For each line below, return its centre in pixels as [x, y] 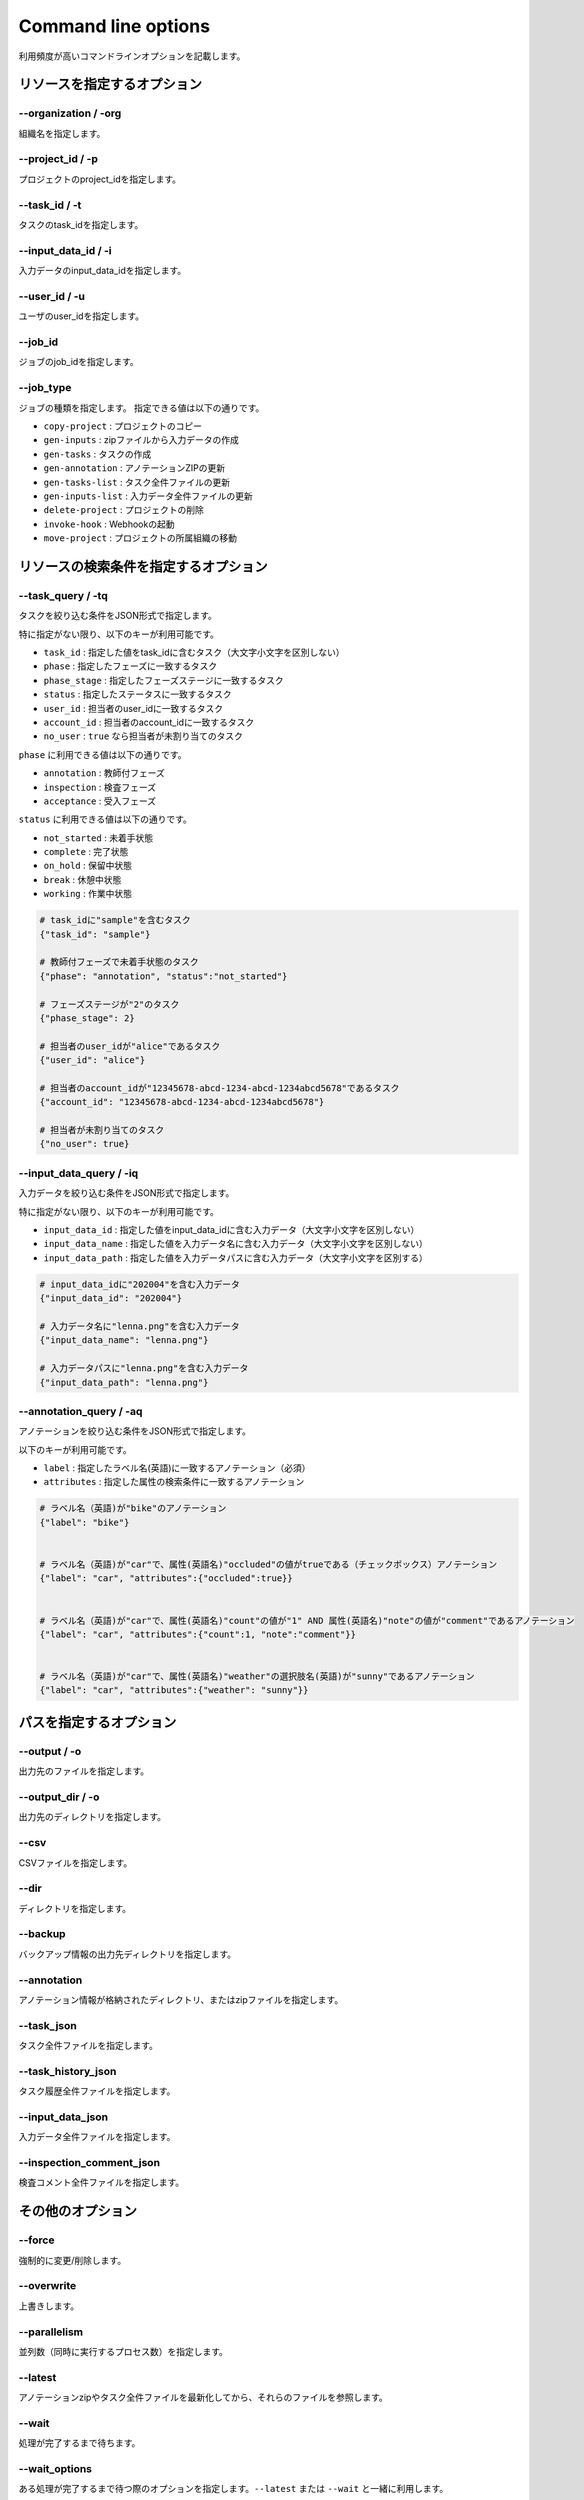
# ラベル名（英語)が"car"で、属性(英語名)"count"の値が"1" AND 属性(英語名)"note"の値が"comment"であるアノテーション [307, 1620]
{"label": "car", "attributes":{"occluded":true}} [166, 1578]
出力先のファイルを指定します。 [84, 1771]
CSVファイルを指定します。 [75, 1862]
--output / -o [50, 1751]
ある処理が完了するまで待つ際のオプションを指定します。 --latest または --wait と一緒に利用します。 [233, 2489]
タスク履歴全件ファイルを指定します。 [97, 2091]
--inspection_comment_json [89, 2163]
